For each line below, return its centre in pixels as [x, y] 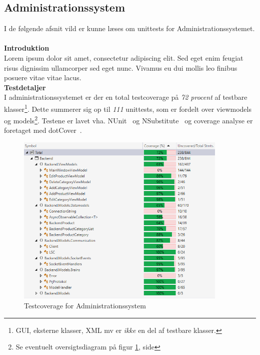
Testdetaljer [25, 87]
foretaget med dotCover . [43, 130]
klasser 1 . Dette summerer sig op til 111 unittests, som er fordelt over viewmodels [128, 108]
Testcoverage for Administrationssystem [85, 305]
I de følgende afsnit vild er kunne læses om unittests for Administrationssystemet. [129, 28]
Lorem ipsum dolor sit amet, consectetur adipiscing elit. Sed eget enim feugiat [124, 57]
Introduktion [27, 48]
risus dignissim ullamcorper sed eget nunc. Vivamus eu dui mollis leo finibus [121, 67]
